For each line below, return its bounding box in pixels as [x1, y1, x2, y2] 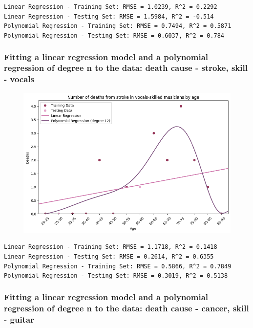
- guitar [4, 313, 34, 325]
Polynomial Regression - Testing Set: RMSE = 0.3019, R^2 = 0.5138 [4, 272, 228, 280]
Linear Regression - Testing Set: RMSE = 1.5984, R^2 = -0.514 [4, 13, 214, 20]
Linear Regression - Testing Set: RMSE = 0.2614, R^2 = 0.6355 [4, 253, 214, 261]
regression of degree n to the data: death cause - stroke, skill [4, 62, 248, 74]
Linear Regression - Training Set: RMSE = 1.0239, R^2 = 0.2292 [4, 3, 217, 10]
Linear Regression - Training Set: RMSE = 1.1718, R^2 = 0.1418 [4, 243, 217, 251]
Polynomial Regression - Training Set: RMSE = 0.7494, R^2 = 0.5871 [4, 22, 232, 30]
